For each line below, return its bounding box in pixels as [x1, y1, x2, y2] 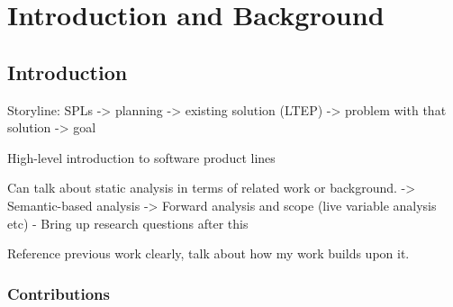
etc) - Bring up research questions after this [7, 213, 249, 232]
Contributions [7, 282, 110, 304]
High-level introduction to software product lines [7, 148, 276, 167]
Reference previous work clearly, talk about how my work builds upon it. [7, 244, 410, 263]
